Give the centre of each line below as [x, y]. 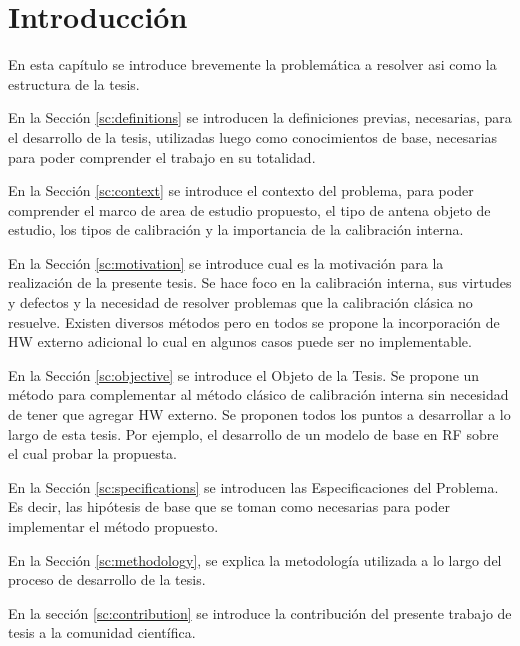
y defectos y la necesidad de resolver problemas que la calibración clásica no [240, 302]
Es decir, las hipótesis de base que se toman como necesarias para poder [229, 506]
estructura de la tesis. [74, 83]
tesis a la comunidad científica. [102, 632]
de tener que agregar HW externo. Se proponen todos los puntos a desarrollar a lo [259, 414]
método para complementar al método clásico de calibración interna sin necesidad [258, 394]
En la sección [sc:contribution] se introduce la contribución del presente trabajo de [260, 612]
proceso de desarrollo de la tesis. [107, 579]
